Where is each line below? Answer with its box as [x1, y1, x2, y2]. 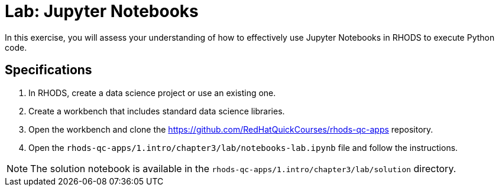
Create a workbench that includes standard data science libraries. [28, 106, 285, 116]
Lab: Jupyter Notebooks [5, 1, 199, 21]
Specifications [5, 62, 92, 78]
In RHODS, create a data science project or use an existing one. [28, 87, 276, 98]
